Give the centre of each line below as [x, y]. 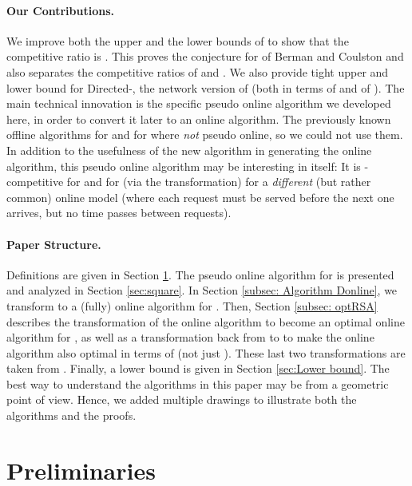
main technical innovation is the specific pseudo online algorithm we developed [199, 103]
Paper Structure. [54, 244]
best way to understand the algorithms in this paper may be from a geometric [198, 383]
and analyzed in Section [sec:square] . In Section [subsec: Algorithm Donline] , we [202, 290]
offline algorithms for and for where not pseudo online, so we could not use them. [205, 134]
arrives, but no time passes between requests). [119, 213]
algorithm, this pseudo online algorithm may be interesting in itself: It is [184, 166]
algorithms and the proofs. [71, 415]
